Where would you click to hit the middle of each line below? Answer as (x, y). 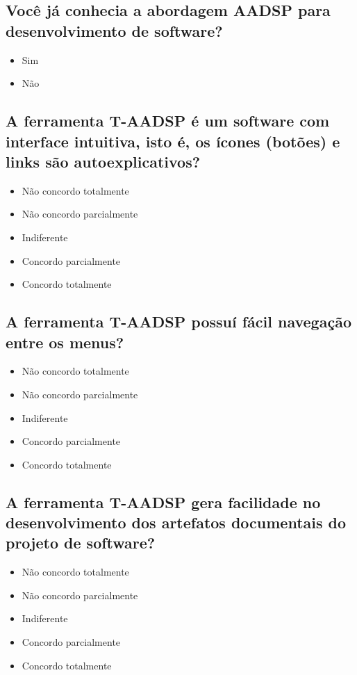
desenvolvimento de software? (114, 30)
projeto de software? (81, 543)
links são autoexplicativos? (103, 161)
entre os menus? (65, 342)
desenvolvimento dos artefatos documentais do (176, 522)
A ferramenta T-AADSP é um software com (168, 121)
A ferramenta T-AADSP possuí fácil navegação (178, 322)
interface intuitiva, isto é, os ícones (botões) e (173, 141)
